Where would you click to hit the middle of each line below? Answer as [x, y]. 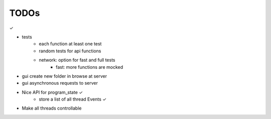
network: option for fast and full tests [77, 60]
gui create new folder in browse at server [64, 76]
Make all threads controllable [52, 108]
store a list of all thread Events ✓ [73, 99]
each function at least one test [70, 44]
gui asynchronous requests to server [60, 83]
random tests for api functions [70, 51]
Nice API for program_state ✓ [52, 92]
